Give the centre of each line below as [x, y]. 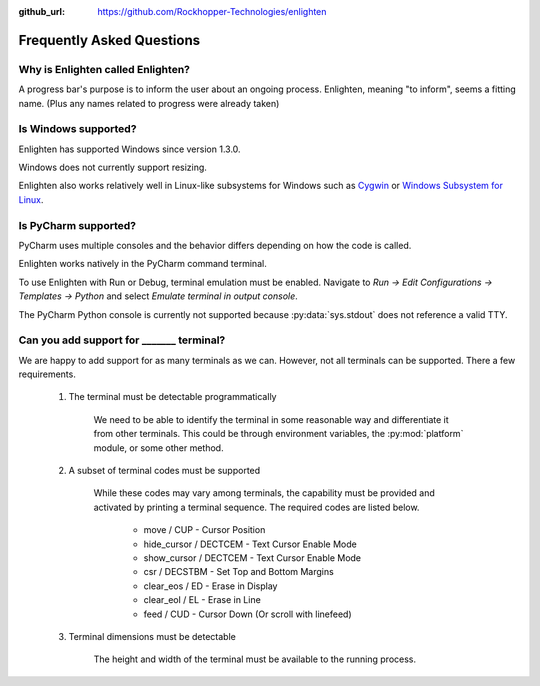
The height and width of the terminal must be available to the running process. [255, 659]
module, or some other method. [158, 447]
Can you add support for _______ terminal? [122, 340]
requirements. [47, 374]
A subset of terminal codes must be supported [164, 471]
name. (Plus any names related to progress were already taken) [149, 103]
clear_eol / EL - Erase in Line [202, 600]
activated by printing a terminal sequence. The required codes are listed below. [256, 507]
